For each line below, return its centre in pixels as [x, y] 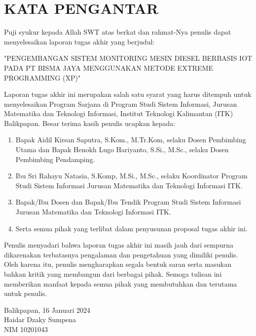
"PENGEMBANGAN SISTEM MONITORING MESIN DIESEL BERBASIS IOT [128, 58]
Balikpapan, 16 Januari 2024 [47, 310]
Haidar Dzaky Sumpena [40, 319]
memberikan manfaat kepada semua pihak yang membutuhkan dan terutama [121, 283]
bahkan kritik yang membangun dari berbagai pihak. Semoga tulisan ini [113, 274]
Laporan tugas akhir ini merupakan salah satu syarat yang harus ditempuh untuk [128, 94]
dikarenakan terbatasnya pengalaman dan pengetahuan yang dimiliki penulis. [121, 254]
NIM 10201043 [26, 329]
